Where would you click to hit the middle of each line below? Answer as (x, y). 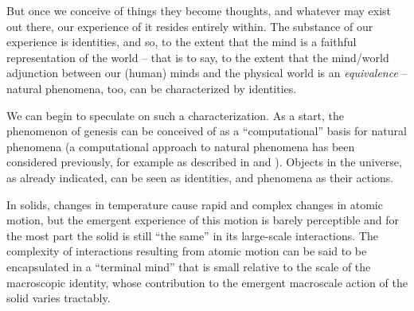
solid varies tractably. (59, 298)
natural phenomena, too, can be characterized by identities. (152, 88)
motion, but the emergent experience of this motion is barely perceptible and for (203, 220)
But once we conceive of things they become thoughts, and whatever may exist (199, 10)
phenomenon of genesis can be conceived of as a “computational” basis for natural (207, 131)
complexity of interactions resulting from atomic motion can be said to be (187, 251)
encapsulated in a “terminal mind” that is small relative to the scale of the (189, 266)
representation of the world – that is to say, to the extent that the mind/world (198, 57)
